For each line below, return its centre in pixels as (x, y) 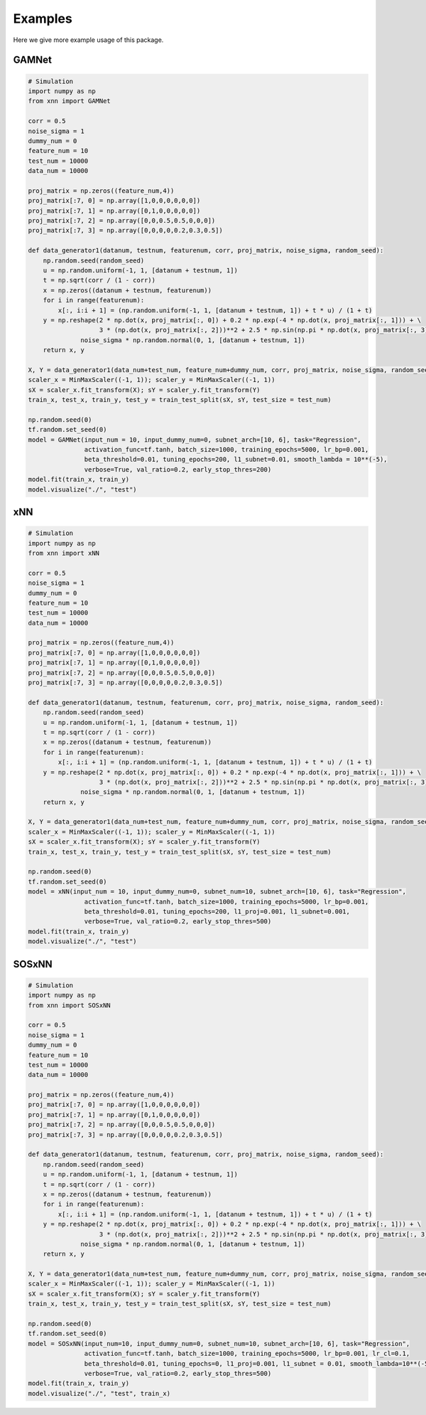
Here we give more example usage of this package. (88, 40)
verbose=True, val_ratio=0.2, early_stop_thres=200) (178, 469)
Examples (43, 18)
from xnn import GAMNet (70, 101)
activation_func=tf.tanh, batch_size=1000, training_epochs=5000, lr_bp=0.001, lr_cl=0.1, (247, 1354)
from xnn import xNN (64, 553)
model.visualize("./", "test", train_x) (99, 1393)
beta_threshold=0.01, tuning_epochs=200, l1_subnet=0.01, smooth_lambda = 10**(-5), (236, 460)
